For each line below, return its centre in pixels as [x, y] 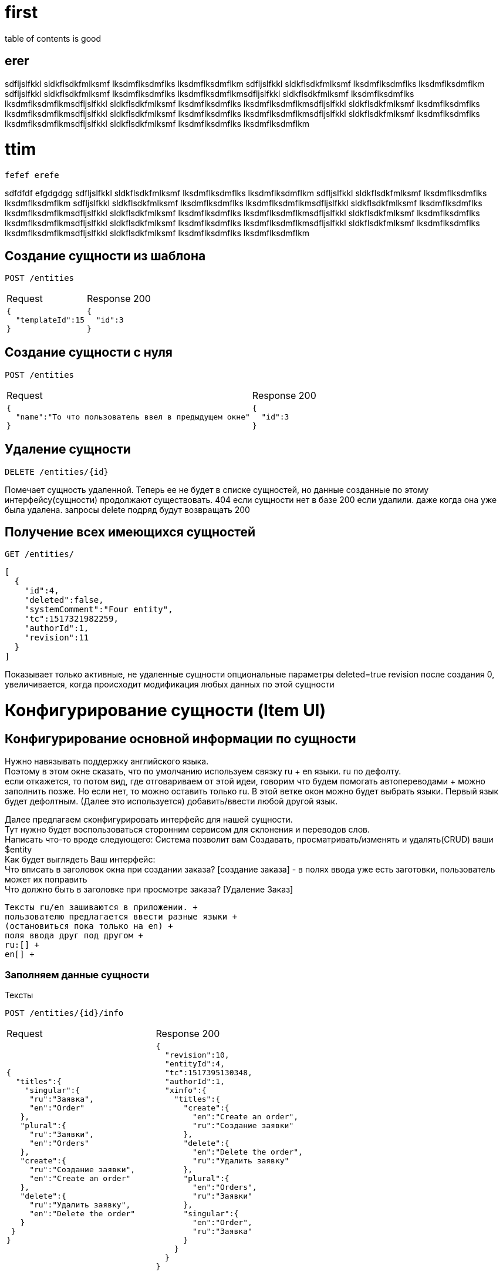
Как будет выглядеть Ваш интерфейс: [80, 860]
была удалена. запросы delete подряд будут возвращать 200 [127, 509]
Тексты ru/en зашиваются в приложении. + [101, 907]
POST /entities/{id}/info [64, 1013]
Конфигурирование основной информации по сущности [180, 739]
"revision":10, [197, 1055]
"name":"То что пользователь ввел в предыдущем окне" [133, 417]
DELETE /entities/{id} [57, 472]
